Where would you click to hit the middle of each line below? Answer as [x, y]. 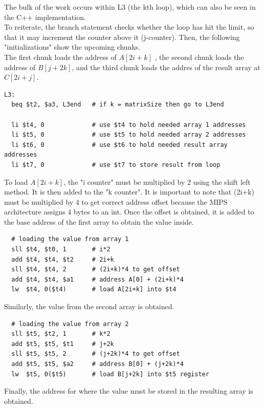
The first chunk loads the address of [60, 57]
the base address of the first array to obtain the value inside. [99, 221]
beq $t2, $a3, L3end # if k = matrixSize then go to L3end [118, 105]
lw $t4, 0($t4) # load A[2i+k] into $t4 [94, 289]
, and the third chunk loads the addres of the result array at [166, 67]
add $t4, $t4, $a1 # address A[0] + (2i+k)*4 [97, 279]
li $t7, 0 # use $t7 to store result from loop [116, 165]
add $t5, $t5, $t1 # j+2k [63, 344]
